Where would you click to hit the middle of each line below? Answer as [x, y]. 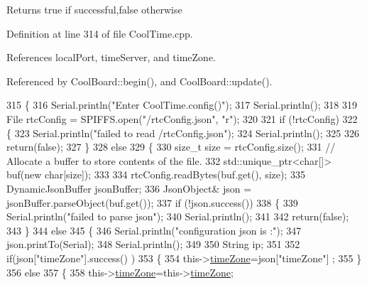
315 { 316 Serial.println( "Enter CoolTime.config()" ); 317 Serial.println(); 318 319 [182, 105]
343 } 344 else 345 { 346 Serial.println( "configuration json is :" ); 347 [154, 230]
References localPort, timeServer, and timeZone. [111, 57]
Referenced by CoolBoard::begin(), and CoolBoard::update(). [139, 81]
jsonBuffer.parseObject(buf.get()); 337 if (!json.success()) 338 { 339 [152, 202]
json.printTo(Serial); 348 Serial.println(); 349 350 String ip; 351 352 [153, 244]
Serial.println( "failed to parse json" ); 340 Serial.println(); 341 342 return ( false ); [178, 216]
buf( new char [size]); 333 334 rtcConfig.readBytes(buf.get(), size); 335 [156, 174]
